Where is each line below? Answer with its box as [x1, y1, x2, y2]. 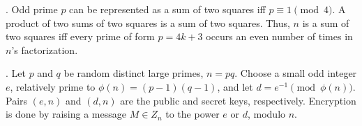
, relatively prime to [10, 79, 96, 93]
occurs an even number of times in [206, 29, 353, 44]
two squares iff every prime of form [6, 29, 155, 44]
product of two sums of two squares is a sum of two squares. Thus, [6, 15, 290, 30]
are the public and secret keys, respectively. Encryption [120, 93, 356, 107]
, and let [217, 79, 253, 93]
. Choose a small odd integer [234, 66, 357, 80]
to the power [165, 107, 220, 121]
